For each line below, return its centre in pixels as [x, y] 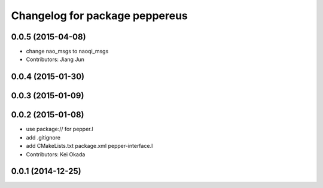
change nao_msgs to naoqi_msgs [67, 51]
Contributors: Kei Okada [56, 154]
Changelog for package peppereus [100, 16]
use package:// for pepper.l [60, 129]
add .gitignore [43, 137]
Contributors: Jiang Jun [55, 59]
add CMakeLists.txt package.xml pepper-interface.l [89, 146]
